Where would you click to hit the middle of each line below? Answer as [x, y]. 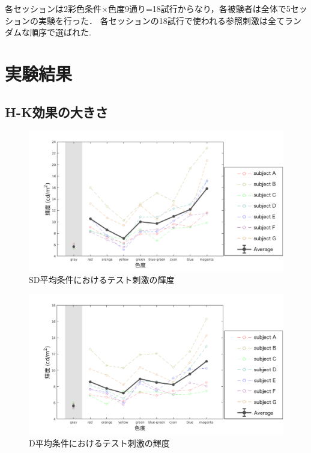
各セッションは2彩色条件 [53, 8]
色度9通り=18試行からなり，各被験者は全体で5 [199, 8]
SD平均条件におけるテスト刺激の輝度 [102, 280]
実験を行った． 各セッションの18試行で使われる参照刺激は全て [161, 20]
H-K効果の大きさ [56, 111]
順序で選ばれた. [60, 32]
